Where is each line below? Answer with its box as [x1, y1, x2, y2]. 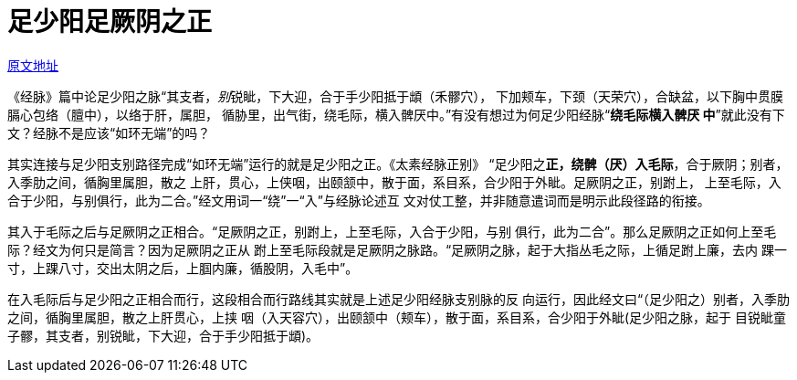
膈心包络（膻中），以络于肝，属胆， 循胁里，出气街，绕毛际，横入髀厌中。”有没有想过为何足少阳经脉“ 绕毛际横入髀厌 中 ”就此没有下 [7, 106, 785, 122]
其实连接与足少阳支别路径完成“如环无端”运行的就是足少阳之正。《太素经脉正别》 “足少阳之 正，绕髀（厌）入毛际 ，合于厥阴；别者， [7, 155, 789, 172]
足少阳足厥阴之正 [7, 6, 213, 37]
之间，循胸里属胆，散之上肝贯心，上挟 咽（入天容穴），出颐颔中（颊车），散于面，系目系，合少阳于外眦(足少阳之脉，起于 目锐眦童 [7, 309, 786, 325]
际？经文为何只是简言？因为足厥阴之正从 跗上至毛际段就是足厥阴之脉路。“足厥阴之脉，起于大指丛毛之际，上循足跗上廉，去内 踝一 [7, 241, 788, 258]
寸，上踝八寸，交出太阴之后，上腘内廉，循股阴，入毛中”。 [7, 259, 359, 276]
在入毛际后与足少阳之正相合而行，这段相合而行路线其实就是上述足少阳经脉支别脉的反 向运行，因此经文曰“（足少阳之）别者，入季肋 [7, 290, 791, 307]
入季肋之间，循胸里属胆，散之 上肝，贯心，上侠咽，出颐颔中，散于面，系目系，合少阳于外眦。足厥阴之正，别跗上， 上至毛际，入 [7, 174, 781, 190]
